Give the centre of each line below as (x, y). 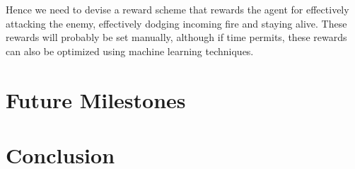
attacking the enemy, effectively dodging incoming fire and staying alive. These (176, 23)
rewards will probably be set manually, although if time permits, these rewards (176, 37)
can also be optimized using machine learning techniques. (130, 51)
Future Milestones (96, 99)
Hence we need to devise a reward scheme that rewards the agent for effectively (177, 9)
